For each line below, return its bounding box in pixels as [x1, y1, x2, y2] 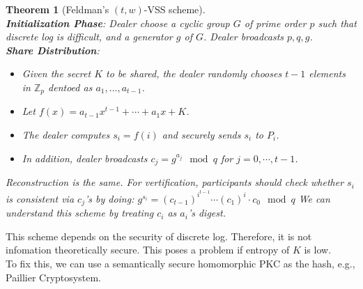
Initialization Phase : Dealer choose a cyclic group [6, 15, 230, 30]
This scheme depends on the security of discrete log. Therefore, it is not [6, 228, 312, 243]
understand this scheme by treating [6, 205, 154, 220]
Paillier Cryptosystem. [6, 270, 101, 284]
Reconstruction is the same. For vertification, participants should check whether [6, 175, 344, 189]
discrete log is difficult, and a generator [6, 29, 173, 44]
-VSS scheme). [144, 2, 206, 16]
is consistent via [6, 191, 75, 205]
